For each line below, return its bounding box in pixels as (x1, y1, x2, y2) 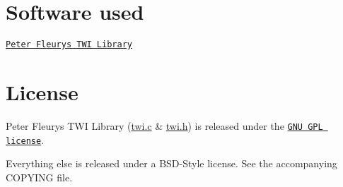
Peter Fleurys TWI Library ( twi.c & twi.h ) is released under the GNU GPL (6, 118, 323, 133)
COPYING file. (6, 169, 73, 184)
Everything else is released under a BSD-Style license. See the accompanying (6, 156, 337, 171)
